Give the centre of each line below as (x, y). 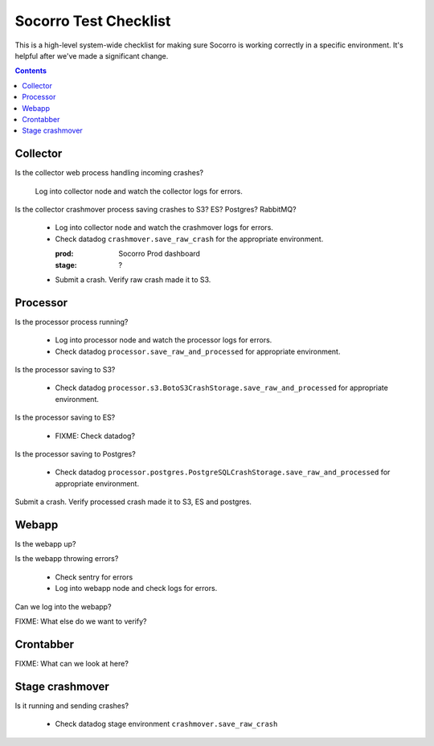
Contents (31, 71)
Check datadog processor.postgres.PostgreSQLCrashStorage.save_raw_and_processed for (223, 472)
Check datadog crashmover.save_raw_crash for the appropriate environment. (189, 239)
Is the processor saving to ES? (65, 417)
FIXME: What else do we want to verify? (81, 621)
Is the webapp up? (45, 544)
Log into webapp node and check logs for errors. (136, 588)
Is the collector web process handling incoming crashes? (109, 173)
